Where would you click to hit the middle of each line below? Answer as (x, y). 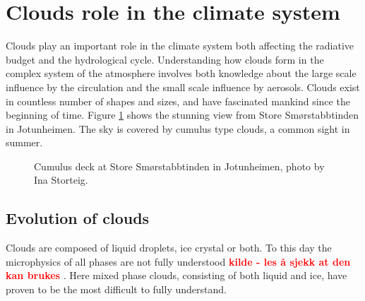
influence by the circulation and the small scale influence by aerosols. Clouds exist (183, 87)
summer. (24, 142)
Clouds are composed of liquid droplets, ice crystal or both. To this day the (169, 248)
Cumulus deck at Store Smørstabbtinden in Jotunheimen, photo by (179, 166)
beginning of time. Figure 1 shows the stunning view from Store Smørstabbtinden (182, 115)
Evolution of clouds (78, 218)
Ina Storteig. (61, 180)
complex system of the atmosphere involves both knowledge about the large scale (181, 73)
